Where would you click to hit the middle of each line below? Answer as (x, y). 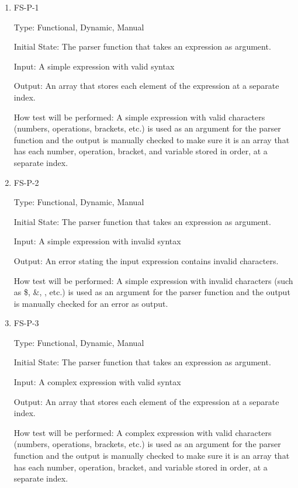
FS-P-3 (26, 323)
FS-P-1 (26, 7)
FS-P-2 (26, 182)
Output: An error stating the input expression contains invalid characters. (146, 260)
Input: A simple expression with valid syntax (94, 66)
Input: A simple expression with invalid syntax (97, 241)
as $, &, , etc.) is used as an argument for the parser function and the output (152, 292)
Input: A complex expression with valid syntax (97, 382)
